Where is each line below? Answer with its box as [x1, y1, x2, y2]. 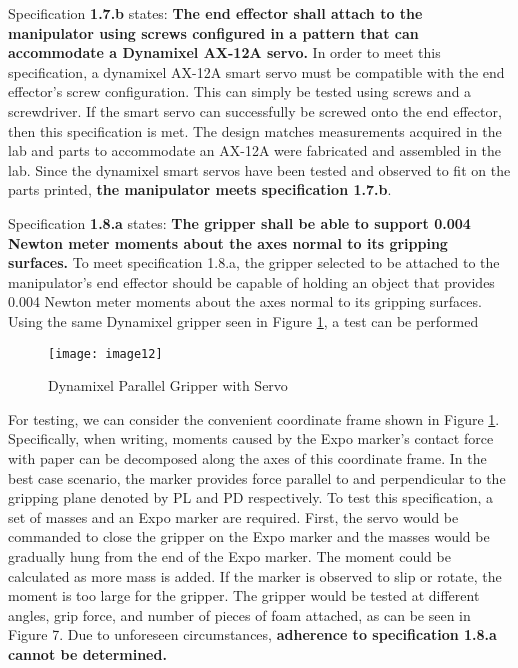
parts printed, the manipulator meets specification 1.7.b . [8, 179, 392, 200]
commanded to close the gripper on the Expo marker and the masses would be [8, 526, 490, 547]
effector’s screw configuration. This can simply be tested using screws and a [8, 81, 472, 102]
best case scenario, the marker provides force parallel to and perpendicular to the [8, 467, 506, 488]
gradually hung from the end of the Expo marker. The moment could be [8, 545, 451, 566]
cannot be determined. [8, 643, 167, 664]
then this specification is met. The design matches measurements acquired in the [8, 120, 502, 141]
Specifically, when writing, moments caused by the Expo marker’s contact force [8, 428, 494, 449]
